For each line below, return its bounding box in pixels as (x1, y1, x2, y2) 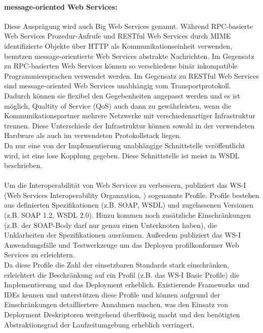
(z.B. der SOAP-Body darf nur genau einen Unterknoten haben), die (4, 219, 217, 230)
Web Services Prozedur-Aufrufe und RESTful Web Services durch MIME (4, 30, 231, 41)
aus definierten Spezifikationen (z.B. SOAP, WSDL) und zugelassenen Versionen (4, 199, 253, 210)
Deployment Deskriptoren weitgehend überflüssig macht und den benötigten (4, 309, 240, 320)
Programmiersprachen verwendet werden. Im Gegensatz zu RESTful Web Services (4, 70, 259, 81)
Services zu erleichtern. (4, 249, 75, 260)
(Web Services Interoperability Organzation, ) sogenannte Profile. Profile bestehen (4, 189, 259, 200)
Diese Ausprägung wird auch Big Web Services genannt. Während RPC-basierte (4, 20, 253, 31)
